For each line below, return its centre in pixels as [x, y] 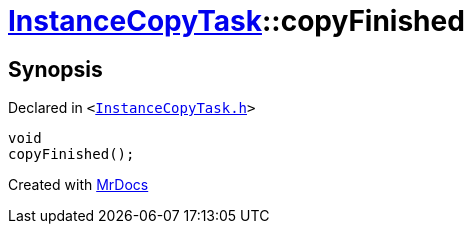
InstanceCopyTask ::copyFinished [236, 21]
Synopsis [55, 69]
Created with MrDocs [78, 185]
